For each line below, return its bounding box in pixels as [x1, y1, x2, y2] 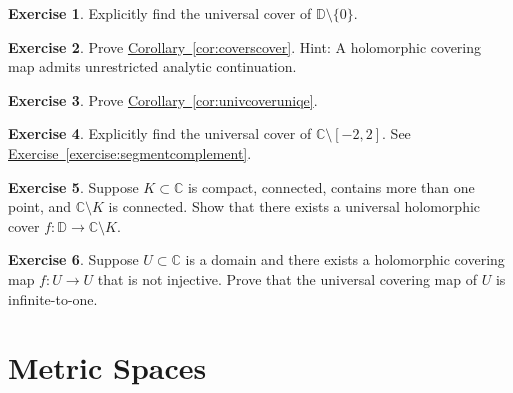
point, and [8, 196, 72, 217]
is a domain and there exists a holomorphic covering [185, 249, 505, 270]
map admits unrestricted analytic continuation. [8, 56, 297, 77]
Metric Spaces [8, 347, 207, 388]
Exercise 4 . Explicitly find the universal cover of [8, 123, 312, 144]
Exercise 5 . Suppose [8, 176, 139, 197]
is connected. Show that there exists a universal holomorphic [108, 196, 481, 217]
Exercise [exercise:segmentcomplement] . [8, 142, 252, 163]
